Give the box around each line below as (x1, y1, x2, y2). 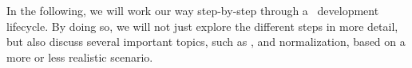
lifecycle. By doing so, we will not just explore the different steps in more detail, (6, 17, 398, 34)
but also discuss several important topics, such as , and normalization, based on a (6, 33, 406, 50)
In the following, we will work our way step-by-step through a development (6, 2, 379, 18)
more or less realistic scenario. (6, 48, 153, 65)
